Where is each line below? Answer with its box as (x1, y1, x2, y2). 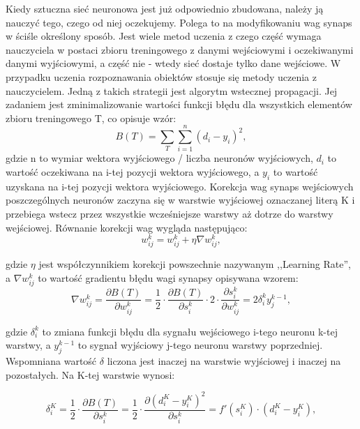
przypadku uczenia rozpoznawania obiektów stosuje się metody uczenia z (6, 69, 317, 84)
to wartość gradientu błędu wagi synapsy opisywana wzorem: (38, 271, 299, 285)
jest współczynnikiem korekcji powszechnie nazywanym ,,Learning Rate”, (38, 257, 351, 271)
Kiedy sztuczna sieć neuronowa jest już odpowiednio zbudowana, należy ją (6, 1, 324, 15)
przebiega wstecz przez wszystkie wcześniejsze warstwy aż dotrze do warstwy (6, 206, 333, 221)
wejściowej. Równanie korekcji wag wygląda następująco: (6, 220, 248, 234)
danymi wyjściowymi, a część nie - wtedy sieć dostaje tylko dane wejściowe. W (6, 56, 341, 70)
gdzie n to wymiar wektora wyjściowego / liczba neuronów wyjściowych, (6, 151, 313, 165)
